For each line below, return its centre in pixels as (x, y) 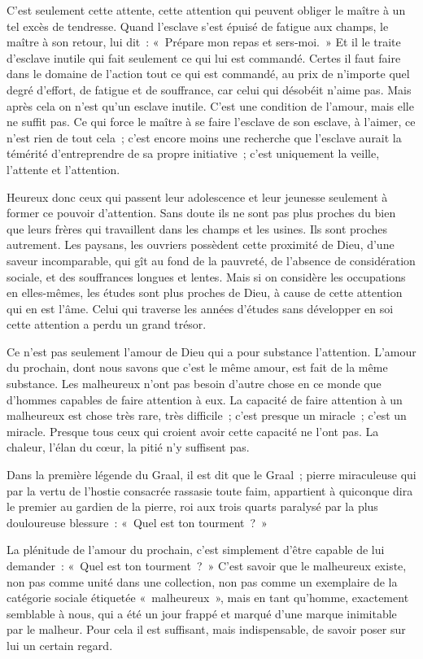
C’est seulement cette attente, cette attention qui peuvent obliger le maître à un (206, 10)
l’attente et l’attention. (63, 169)
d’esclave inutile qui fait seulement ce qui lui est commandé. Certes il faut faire (204, 57)
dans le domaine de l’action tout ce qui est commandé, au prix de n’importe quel (208, 74)
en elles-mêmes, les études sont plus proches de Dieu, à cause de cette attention (205, 292)
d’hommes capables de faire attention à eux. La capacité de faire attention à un (205, 399)
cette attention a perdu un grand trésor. (107, 324)
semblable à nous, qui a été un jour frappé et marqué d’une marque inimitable (202, 613)
